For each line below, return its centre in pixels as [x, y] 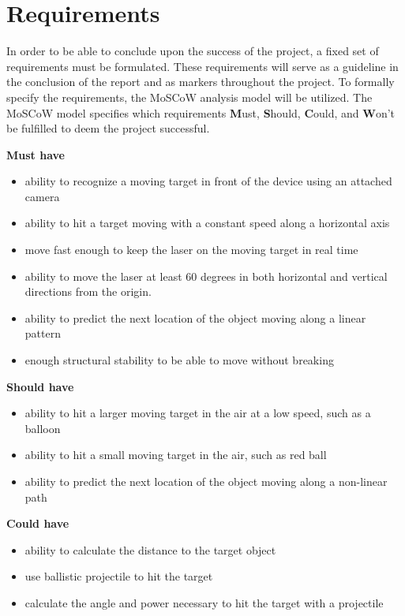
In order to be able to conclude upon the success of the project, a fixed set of [193, 51]
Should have [40, 386]
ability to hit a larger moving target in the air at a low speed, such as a [198, 413]
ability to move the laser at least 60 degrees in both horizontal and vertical [206, 276]
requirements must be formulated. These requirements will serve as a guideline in [202, 66]
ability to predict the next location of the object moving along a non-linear [206, 481]
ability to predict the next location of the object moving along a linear [195, 317]
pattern [43, 333]
